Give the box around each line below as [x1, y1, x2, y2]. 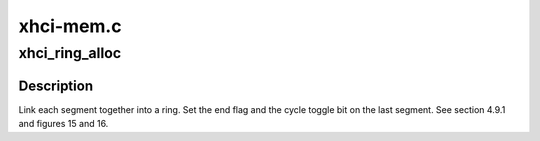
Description [18, 77, 94, 94]
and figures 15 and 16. [18, 118, 109, 130]
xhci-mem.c [18, 15, 122, 37]
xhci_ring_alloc [18, 44, 122, 62]
